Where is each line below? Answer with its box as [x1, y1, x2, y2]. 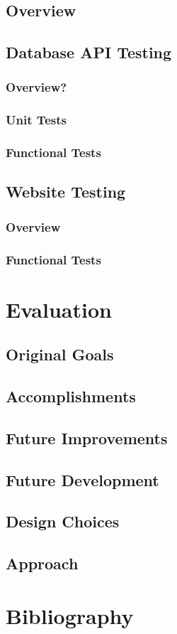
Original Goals [6, 343, 114, 365]
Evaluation [6, 294, 112, 323]
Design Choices [6, 510, 120, 532]
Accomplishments [6, 385, 136, 407]
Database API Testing [6, 41, 172, 63]
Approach [6, 552, 79, 574]
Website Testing [6, 181, 126, 203]
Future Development [6, 468, 159, 490]
